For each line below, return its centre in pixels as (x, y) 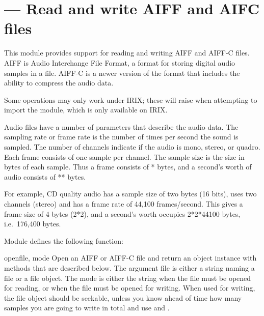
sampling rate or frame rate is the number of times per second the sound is (121, 137)
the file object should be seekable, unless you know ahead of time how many (123, 297)
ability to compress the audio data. (59, 83)
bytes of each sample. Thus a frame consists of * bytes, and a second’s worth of (128, 167)
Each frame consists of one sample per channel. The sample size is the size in (124, 156)
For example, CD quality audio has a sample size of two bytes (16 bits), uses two (130, 194)
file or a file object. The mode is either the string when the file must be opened (128, 278)
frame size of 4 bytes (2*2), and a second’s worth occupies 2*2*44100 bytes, (122, 213)
